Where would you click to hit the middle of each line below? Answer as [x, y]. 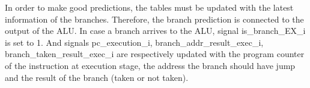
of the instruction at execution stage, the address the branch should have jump [150, 65]
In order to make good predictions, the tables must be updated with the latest [149, 7]
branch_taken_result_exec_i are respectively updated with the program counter [155, 54]
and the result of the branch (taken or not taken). [97, 77]
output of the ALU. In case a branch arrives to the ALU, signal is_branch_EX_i [155, 31]
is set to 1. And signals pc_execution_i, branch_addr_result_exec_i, [134, 42]
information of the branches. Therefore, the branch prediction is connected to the [154, 19]
